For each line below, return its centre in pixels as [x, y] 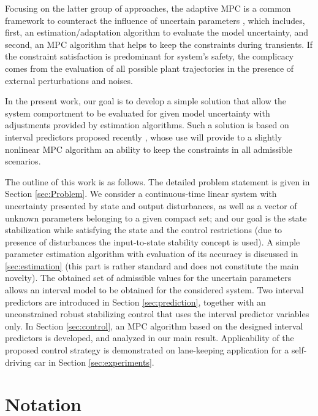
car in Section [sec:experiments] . [94, 362]
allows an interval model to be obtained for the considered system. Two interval [154, 290]
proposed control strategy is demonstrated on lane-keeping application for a [147, 350]
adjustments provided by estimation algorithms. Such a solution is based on [147, 125]
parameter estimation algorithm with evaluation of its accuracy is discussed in [152, 254]
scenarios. [23, 161]
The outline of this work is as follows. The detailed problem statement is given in [157, 181]
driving [18, 362]
